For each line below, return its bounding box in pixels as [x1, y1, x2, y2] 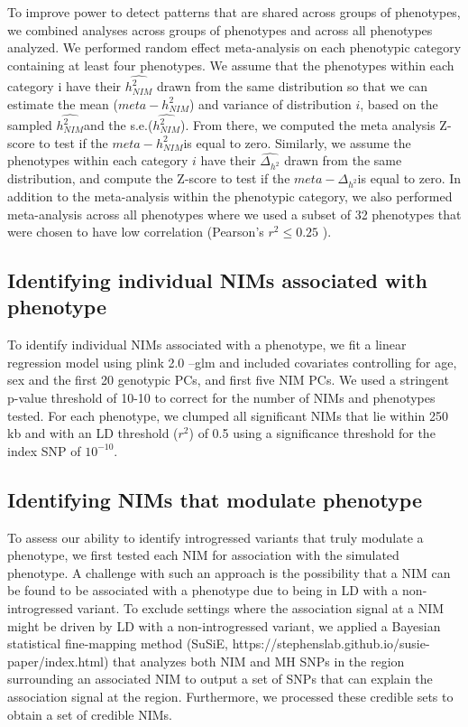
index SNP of [7, 441, 81, 460]
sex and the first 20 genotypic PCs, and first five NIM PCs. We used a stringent [7, 370, 449, 389]
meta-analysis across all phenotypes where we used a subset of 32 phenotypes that [7, 204, 462, 223]
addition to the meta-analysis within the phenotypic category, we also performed [7, 186, 453, 205]
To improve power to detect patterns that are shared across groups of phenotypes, [7, 3, 461, 21]
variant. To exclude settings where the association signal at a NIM [77, 599, 445, 618]
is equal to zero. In [357, 169, 462, 188]
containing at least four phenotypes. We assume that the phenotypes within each [7, 55, 454, 74]
